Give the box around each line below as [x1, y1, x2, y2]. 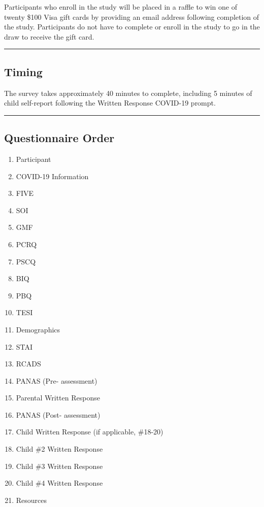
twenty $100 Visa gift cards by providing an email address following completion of [4, 11, 259, 22]
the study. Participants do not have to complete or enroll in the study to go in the [4, 21, 260, 32]
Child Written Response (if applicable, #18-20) [16, 426, 163, 437]
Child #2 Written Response [16, 444, 103, 454]
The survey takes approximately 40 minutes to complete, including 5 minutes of [4, 87, 252, 98]
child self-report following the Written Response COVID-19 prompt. [4, 97, 216, 108]
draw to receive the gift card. [4, 31, 94, 42]
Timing [4, 63, 43, 79]
